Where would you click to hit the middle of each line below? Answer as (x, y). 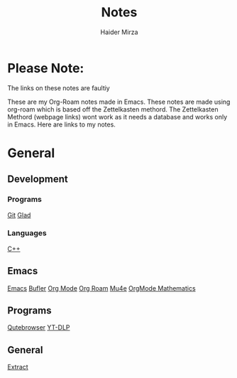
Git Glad (19, 215)
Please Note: (46, 68)
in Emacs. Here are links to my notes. (61, 124)
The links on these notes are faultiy (59, 88)
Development (38, 179)
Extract (18, 367)
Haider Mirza (119, 32)
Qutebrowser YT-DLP (39, 328)
